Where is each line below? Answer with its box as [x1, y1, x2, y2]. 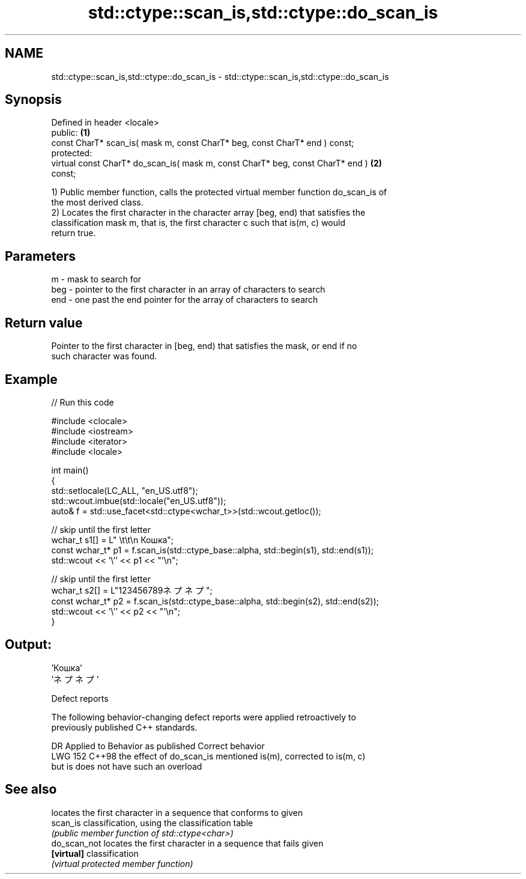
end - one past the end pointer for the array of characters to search [51, 294, 318, 305]
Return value [5, 315, 83, 330]
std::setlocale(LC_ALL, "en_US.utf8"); [51, 485, 198, 496]
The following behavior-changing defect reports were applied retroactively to [51, 711, 356, 722]
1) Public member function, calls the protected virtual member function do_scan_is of [51, 187, 387, 198]
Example [5, 371, 58, 387]
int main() [51, 464, 89, 475]
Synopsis [5, 92, 62, 108]
